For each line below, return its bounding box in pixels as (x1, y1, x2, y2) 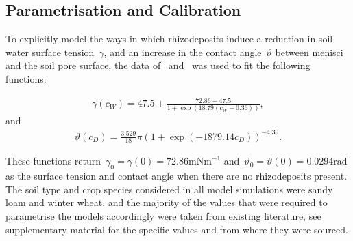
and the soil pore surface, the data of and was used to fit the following (5, 58, 311, 72)
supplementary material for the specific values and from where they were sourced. (5, 222, 348, 236)
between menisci (275, 44, 343, 59)
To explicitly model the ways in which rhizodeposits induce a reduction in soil (5, 31, 333, 46)
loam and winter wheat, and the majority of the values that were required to (5, 195, 328, 210)
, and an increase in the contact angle (104, 44, 262, 59)
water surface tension (5, 44, 95, 59)
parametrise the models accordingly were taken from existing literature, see (5, 208, 321, 223)
